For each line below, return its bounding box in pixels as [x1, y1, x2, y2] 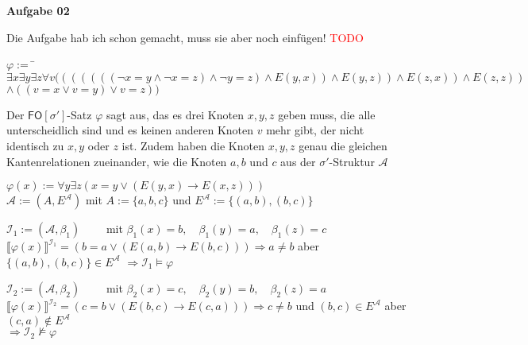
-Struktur [329, 153, 375, 169]
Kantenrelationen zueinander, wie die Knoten [6, 153, 227, 169]
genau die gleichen [299, 137, 387, 153]
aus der [280, 153, 316, 169]
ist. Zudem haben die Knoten [121, 137, 264, 153]
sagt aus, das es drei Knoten [106, 106, 244, 122]
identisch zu [6, 137, 64, 153]
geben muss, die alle [278, 106, 376, 122]
